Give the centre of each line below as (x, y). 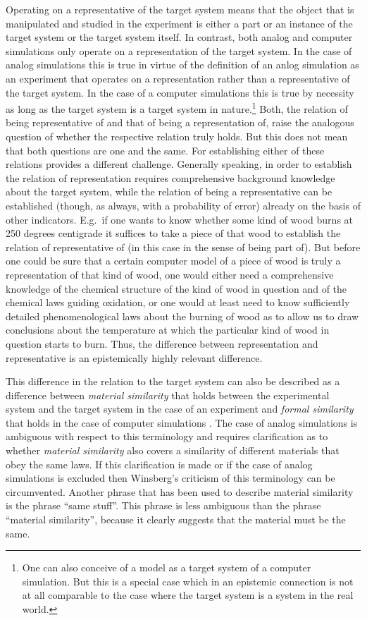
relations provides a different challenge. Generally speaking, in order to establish (179, 164)
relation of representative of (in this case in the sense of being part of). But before (183, 247)
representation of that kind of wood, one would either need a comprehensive (170, 274)
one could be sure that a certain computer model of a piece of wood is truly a (173, 261)
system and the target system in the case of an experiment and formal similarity (180, 409)
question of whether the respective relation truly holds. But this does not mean (177, 136)
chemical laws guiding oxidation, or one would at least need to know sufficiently (178, 302)
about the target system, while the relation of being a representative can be (169, 192)
